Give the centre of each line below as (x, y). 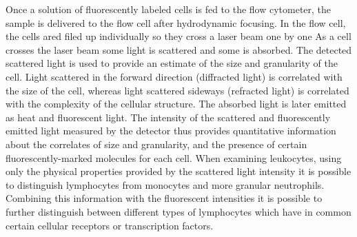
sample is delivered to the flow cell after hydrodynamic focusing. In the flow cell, (176, 22)
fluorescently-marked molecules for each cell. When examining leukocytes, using (174, 157)
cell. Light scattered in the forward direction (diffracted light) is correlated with (174, 76)
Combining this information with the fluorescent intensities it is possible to (164, 198)
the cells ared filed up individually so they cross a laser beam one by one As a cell (178, 36)
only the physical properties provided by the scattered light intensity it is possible (178, 171)
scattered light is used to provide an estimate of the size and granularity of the (172, 63)
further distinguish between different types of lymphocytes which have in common (178, 211)
